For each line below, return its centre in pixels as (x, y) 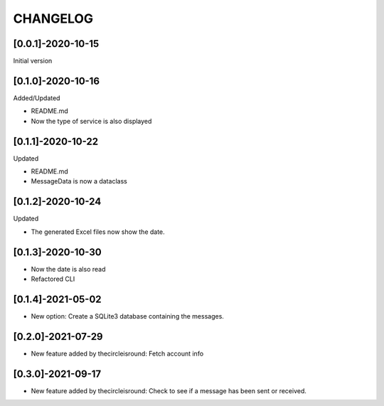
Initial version (33, 61)
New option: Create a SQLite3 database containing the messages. (127, 316)
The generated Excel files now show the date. (98, 232)
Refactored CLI (53, 279)
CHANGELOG (53, 18)
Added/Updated (37, 98)
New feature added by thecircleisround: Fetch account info (117, 353)
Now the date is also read (68, 269)
